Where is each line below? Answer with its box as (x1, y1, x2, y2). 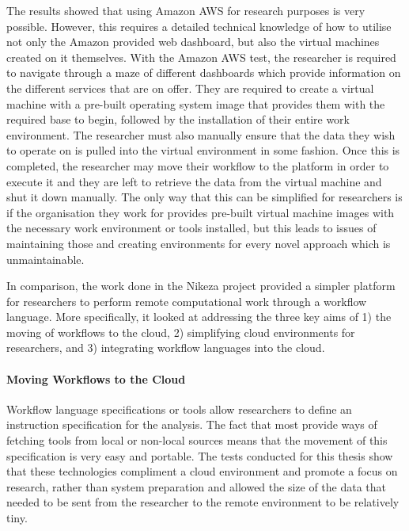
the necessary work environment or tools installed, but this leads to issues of (6, 220, 377, 236)
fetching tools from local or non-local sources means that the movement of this (6, 432, 388, 449)
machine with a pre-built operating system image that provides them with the (6, 95, 385, 112)
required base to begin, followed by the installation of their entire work (6, 111, 350, 128)
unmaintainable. (6, 250, 85, 267)
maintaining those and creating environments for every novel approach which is (6, 235, 391, 251)
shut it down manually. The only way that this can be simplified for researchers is (6, 189, 403, 205)
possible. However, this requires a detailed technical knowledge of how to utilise (6, 17, 392, 34)
